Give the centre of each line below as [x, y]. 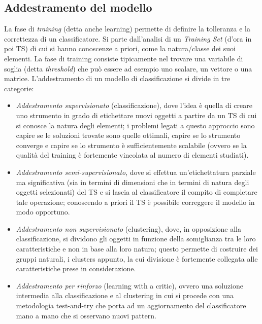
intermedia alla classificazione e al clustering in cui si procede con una [125, 295]
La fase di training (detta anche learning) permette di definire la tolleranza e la [127, 29]
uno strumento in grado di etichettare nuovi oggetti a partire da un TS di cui [136, 115]
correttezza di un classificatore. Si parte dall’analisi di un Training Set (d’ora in [128, 38]
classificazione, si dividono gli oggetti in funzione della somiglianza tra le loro [136, 239]
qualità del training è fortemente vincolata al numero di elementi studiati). [132, 155]
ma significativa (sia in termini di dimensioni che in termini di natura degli [133, 182]
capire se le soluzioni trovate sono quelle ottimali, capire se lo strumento [128, 135]
